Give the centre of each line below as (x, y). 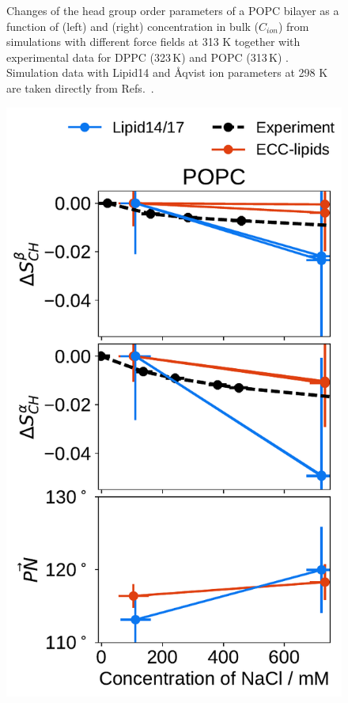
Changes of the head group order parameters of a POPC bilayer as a (173, 10)
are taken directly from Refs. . (80, 87)
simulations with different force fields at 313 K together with (153, 42)
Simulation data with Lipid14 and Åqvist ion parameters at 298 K (167, 72)
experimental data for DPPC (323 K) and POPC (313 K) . (148, 57)
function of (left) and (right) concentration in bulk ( (133, 26)
